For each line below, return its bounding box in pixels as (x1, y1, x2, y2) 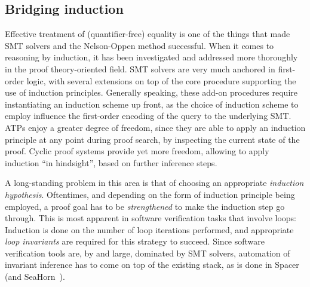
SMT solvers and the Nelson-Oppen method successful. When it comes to (5, 39, 274, 51)
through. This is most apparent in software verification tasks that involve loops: (5, 212, 296, 224)
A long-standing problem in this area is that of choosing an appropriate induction (5, 176, 304, 189)
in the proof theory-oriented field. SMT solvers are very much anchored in (5, 62, 275, 75)
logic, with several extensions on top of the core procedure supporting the (26, 74, 296, 87)
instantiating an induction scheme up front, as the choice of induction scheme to (5, 97, 299, 110)
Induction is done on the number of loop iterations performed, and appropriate (5, 223, 294, 236)
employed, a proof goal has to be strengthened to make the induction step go (5, 200, 285, 212)
